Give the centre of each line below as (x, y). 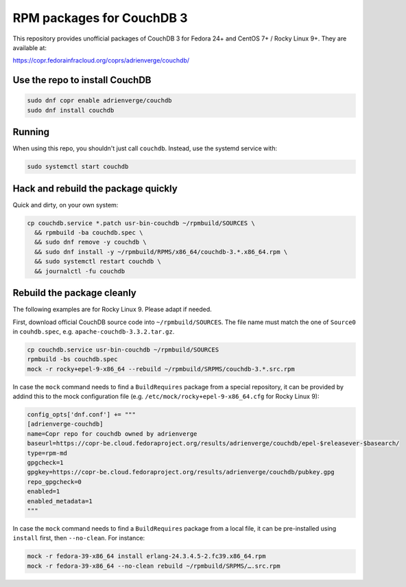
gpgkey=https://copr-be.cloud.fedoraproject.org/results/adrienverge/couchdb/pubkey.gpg (181, 472)
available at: (30, 47)
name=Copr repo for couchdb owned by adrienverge (112, 434)
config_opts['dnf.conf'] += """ (82, 415)
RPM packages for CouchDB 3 (100, 18)
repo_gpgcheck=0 (55, 482)
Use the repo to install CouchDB (82, 80)
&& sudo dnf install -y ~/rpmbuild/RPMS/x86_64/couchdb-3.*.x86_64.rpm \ (161, 252)
